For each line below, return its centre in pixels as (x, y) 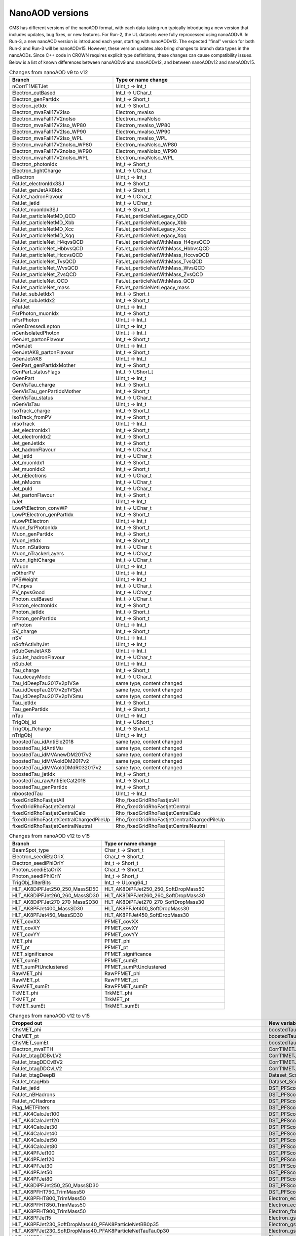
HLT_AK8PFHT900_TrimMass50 (49, 1211)
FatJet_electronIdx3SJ (38, 184)
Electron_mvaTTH (33, 1049)
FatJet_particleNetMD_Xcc (43, 229)
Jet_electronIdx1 (31, 430)
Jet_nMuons (27, 482)
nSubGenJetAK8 (32, 651)
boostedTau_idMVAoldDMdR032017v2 (57, 768)
